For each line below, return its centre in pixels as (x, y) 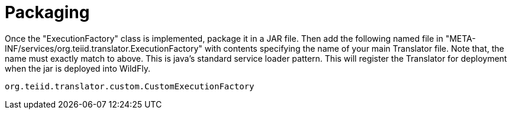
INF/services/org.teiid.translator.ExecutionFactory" (104, 48)
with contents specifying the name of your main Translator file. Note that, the (354, 48)
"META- (461, 38)
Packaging (47, 12)
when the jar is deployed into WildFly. (78, 68)
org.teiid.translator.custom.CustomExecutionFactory (130, 86)
